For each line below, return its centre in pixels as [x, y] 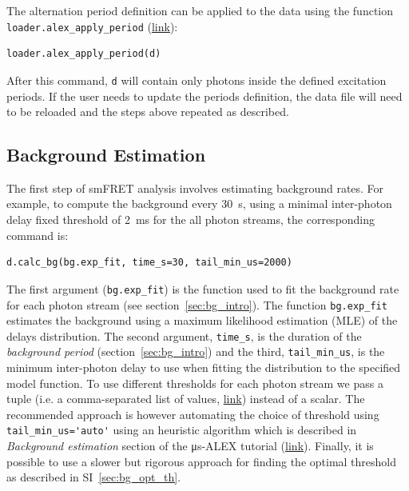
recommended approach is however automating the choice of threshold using [193, 414]
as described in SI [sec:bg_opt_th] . [94, 477]
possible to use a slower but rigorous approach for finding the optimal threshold [202, 461]
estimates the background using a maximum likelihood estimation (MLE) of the [202, 320]
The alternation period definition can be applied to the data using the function [200, 10]
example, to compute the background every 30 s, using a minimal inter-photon [199, 204]
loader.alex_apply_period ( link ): [92, 26]
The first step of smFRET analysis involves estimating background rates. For [195, 188]
